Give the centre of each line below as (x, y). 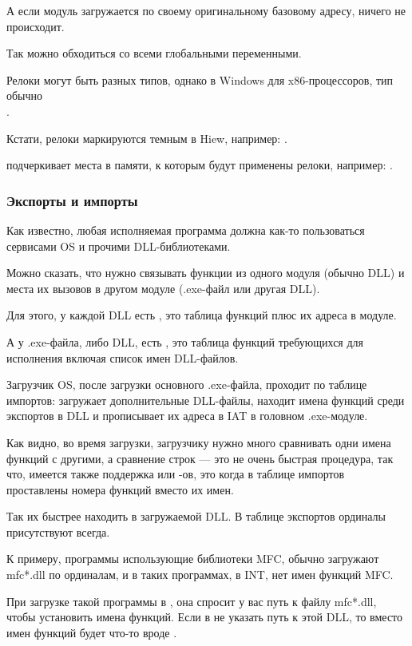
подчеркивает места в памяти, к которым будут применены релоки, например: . (200, 165)
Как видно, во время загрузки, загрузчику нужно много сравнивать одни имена (199, 442)
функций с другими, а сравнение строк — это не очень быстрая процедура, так (200, 458)
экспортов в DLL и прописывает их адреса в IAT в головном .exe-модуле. (187, 416)
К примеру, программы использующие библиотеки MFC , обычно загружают (193, 559)
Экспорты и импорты (72, 200)
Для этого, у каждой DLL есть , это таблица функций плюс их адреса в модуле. (202, 315)
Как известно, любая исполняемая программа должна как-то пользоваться (186, 230)
